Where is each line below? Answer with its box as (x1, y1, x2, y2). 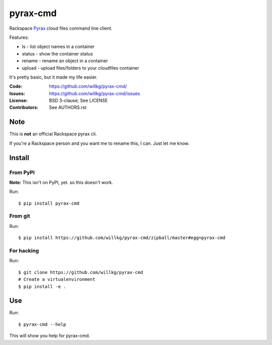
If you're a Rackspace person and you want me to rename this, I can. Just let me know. (9, 140, 190, 146)
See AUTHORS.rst (49, 104, 87, 110)
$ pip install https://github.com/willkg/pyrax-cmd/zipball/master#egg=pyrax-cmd (18, 235, 226, 241)
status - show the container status (22, 50, 93, 56)
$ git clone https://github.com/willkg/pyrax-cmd (18, 269, 144, 275)
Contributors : (9, 104, 39, 110)
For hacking (9, 247, 39, 254)
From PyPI (9, 169, 35, 176)
